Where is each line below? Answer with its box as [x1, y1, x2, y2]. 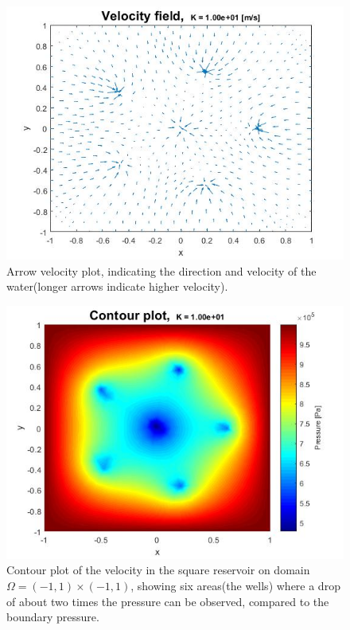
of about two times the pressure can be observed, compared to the [6, 593, 329, 609]
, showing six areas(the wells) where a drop [130, 577, 340, 593]
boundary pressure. [6, 608, 99, 625]
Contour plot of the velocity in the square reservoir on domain [6, 562, 310, 578]
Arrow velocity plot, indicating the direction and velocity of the [6, 262, 317, 279]
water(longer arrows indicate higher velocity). [6, 278, 228, 295]
